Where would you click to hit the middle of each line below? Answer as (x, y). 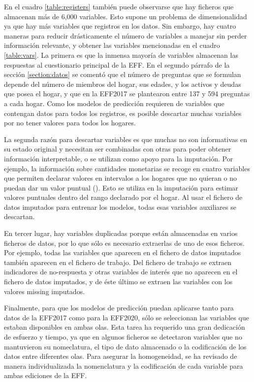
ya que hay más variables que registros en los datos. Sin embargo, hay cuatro (120, 26)
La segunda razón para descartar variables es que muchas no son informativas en (126, 139)
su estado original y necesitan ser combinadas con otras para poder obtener (118, 149)
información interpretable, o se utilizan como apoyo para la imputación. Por (119, 158)
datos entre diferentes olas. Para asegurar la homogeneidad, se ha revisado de (121, 356)
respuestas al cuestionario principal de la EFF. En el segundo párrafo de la (117, 64)
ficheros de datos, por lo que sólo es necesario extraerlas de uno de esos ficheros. (124, 243)
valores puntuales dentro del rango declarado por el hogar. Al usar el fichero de (123, 197)
